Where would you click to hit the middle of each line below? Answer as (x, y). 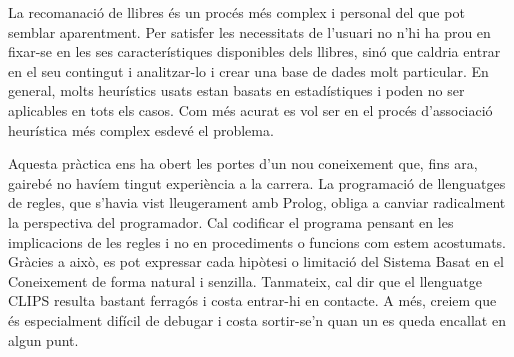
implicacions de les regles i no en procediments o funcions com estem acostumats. (257, 241)
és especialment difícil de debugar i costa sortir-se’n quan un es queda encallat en (257, 319)
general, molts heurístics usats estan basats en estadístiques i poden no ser (236, 90)
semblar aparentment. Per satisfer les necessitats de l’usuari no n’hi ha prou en (249, 31)
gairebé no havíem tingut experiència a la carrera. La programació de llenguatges (257, 182)
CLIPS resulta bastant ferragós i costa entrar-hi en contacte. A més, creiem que (252, 300)
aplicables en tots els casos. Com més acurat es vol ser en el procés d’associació (250, 109)
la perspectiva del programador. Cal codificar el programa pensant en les (231, 221)
